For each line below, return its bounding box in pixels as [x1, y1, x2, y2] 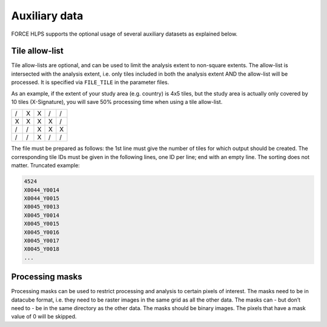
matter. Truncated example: [11, 162, 80, 169]
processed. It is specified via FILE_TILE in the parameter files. [11, 79, 170, 86]
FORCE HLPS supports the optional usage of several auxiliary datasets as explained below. [11, 30, 238, 37]
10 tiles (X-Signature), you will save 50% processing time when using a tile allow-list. [11, 99, 223, 106]
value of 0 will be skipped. [11, 313, 77, 320]
